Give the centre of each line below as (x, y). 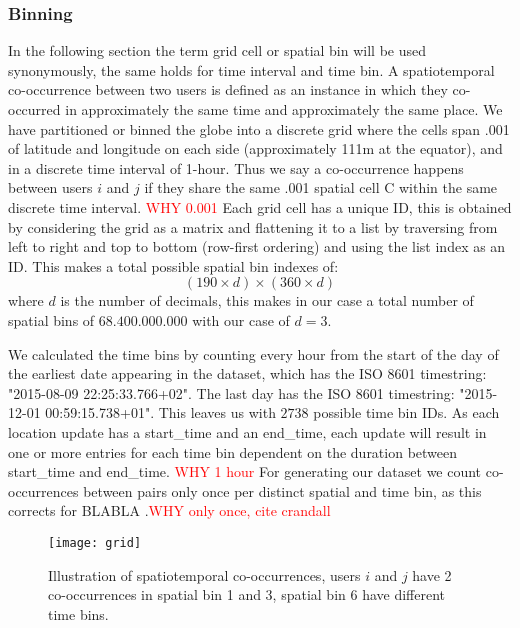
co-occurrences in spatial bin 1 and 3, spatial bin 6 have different (247, 594)
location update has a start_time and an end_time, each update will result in (247, 431)
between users (50, 187)
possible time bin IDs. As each (406, 412)
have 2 (432, 574)
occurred (34, 109)
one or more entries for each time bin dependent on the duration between (233, 451)
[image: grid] (95, 542)
